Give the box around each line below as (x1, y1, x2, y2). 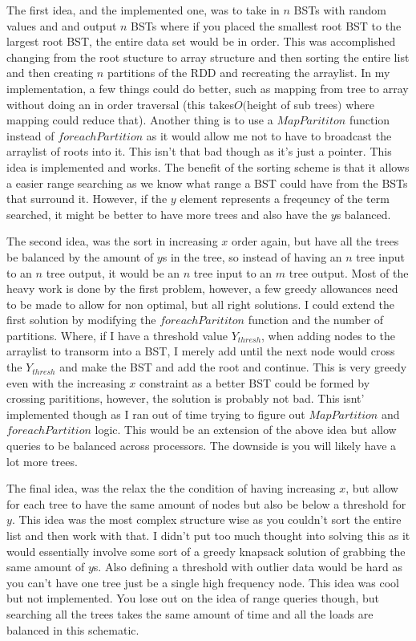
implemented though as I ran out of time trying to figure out (6, 405, 305, 422)
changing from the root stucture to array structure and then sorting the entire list (6, 48, 410, 65)
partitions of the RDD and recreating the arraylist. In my (107, 64, 390, 81)
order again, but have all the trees (231, 233, 399, 250)
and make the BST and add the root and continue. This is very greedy (59, 359, 407, 375)
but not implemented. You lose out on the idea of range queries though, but (6, 590, 379, 607)
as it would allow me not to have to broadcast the (146, 127, 392, 144)
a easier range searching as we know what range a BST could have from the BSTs (6, 174, 408, 191)
